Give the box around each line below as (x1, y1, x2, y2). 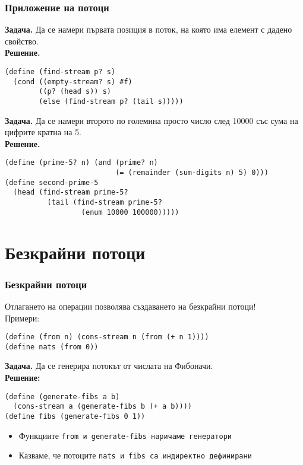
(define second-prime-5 (5, 178, 99, 187)
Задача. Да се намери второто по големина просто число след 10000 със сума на (5, 114, 298, 126)
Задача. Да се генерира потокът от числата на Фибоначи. (5, 359, 213, 372)
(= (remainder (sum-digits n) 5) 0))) (115, 168, 269, 177)
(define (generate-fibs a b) (5, 392, 120, 401)
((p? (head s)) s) (39, 87, 111, 96)
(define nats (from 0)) (5, 342, 99, 351)
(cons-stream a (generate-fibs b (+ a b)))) (13, 402, 192, 411)
